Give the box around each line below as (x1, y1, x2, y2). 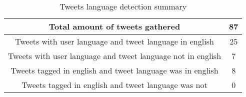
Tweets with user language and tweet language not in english (8, 50, 221, 61)
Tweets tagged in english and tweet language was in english (10, 64, 218, 76)
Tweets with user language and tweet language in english (15, 35, 214, 47)
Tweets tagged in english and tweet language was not (21, 79, 207, 90)
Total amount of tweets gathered (48, 20, 180, 32)
